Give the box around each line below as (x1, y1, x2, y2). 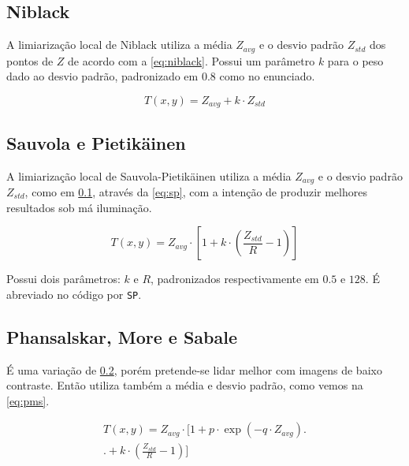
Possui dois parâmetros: (6, 270, 121, 287)
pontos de (6, 52, 54, 69)
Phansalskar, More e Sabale (6, 324, 238, 349)
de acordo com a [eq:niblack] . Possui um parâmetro (68, 52, 315, 69)
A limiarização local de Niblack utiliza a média (6, 36, 232, 53)
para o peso (327, 52, 384, 69)
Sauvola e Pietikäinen (6, 130, 186, 155)
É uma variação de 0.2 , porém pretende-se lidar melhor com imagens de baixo (6, 361, 382, 378)
